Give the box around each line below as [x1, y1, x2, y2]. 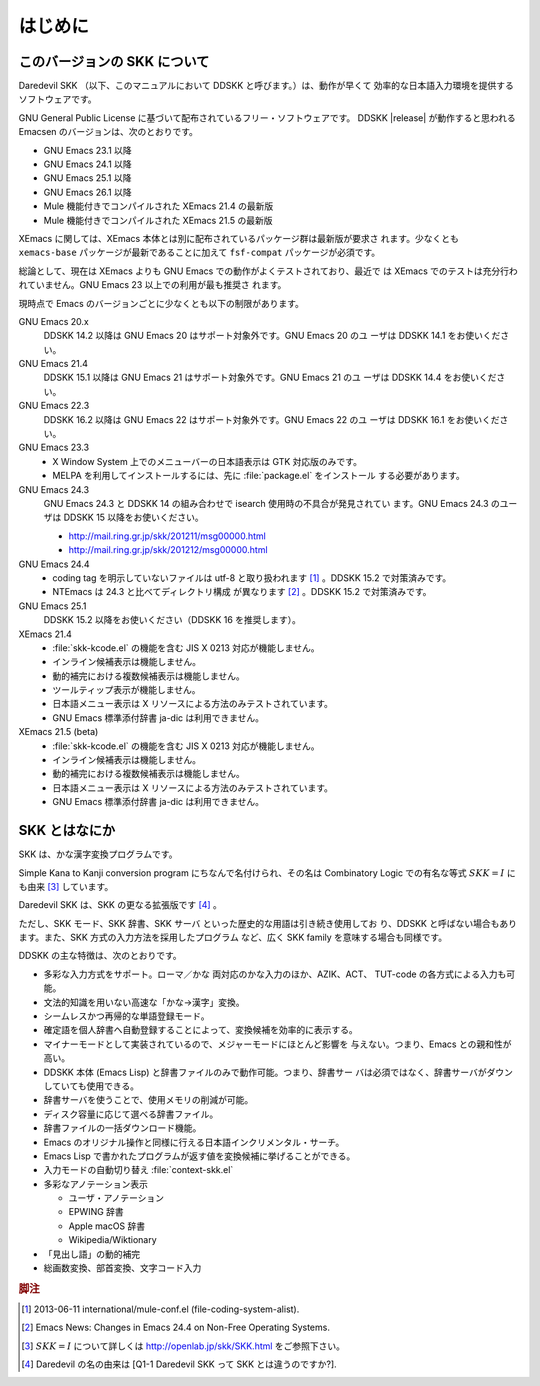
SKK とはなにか [18, 822, 115, 839]
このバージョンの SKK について [18, 53, 210, 70]
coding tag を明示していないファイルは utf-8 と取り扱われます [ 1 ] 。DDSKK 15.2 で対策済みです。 [52, 571, 452, 584]
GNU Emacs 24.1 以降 [43, 158, 132, 170]
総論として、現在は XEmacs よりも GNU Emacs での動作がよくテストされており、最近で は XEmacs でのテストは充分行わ [18, 265, 519, 277]
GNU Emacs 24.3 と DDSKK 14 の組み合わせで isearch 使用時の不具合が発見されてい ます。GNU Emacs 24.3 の [43, 498, 500, 509]
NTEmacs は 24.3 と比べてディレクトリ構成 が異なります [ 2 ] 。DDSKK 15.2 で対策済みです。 [52, 586, 432, 598]
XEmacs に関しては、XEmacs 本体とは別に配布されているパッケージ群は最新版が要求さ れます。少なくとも [18, 232, 459, 244]
